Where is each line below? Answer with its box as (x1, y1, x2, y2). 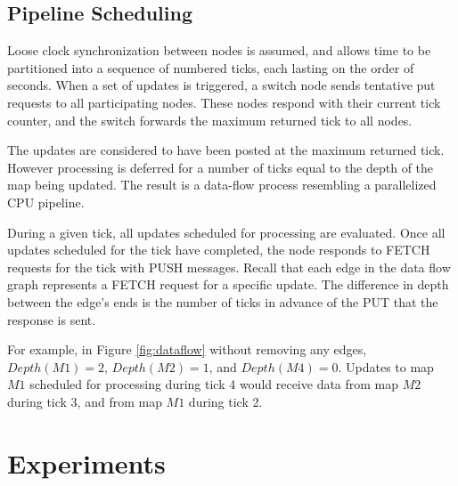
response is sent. (7, 310, 96, 328)
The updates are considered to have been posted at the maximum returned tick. (7, 141, 445, 159)
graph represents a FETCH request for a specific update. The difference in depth (7, 275, 449, 294)
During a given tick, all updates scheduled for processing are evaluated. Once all (7, 223, 446, 241)
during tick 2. (188, 392, 263, 410)
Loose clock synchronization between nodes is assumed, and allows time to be (7, 41, 431, 60)
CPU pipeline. (7, 192, 85, 211)
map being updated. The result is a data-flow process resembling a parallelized (7, 175, 437, 194)
